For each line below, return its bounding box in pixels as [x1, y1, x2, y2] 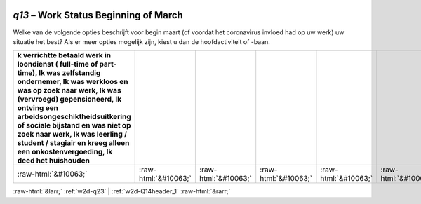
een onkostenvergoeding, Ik [17, 147, 113, 157]
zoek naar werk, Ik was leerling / [17, 130, 128, 140]
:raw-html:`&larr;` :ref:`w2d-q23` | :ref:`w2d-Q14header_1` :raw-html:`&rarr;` [13, 187, 231, 196]
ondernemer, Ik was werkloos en [17, 77, 128, 87]
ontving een [17, 103, 59, 113]
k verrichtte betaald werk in [17, 50, 112, 60]
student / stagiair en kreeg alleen [17, 138, 130, 148]
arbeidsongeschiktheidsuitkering [17, 112, 131, 122]
